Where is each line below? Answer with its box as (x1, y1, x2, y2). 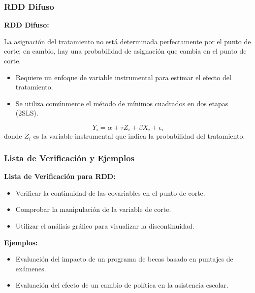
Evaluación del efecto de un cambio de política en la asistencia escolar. (15, 280, 228, 290)
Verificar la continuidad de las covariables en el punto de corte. (15, 187, 205, 198)
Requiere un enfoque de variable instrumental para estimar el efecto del (15, 72, 231, 82)
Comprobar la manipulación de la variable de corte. (15, 204, 171, 214)
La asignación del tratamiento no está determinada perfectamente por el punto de (4, 36, 251, 46)
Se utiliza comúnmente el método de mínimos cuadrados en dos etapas (15, 98, 228, 108)
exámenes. (15, 263, 46, 273)
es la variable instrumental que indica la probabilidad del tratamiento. (33, 131, 245, 141)
